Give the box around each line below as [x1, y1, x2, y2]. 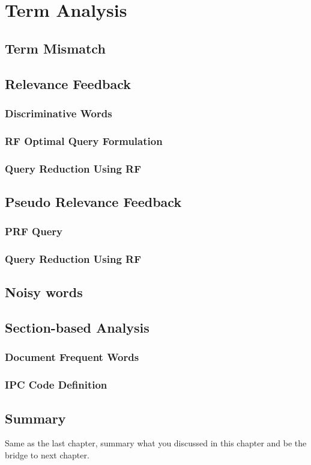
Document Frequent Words [5, 350, 139, 365]
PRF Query [5, 224, 62, 239]
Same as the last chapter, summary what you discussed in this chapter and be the [5, 437, 307, 449]
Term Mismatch [5, 38, 106, 57]
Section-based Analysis [5, 318, 149, 337]
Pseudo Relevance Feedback [5, 192, 182, 211]
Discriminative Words [5, 105, 112, 120]
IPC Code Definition [5, 377, 107, 392]
